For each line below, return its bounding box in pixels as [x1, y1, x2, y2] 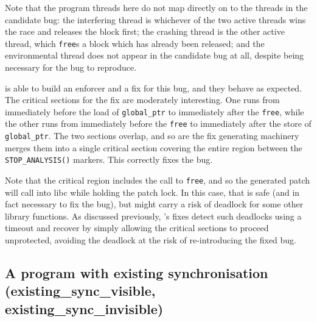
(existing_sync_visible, [5, 281, 156, 300]
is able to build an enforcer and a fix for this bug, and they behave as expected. [5, 81, 302, 94]
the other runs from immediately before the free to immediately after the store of [5, 117, 312, 130]
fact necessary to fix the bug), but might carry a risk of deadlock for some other [5, 198, 304, 210]
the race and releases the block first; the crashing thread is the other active [5, 25, 285, 38]
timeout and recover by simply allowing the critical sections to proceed [5, 221, 269, 234]
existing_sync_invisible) [5, 299, 164, 318]
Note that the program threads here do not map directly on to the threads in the [5, 1, 308, 13]
